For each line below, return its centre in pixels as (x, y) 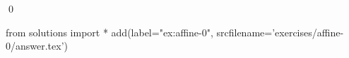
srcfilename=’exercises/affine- (280, 32)
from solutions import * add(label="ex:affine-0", (110, 32)
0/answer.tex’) (37, 46)
